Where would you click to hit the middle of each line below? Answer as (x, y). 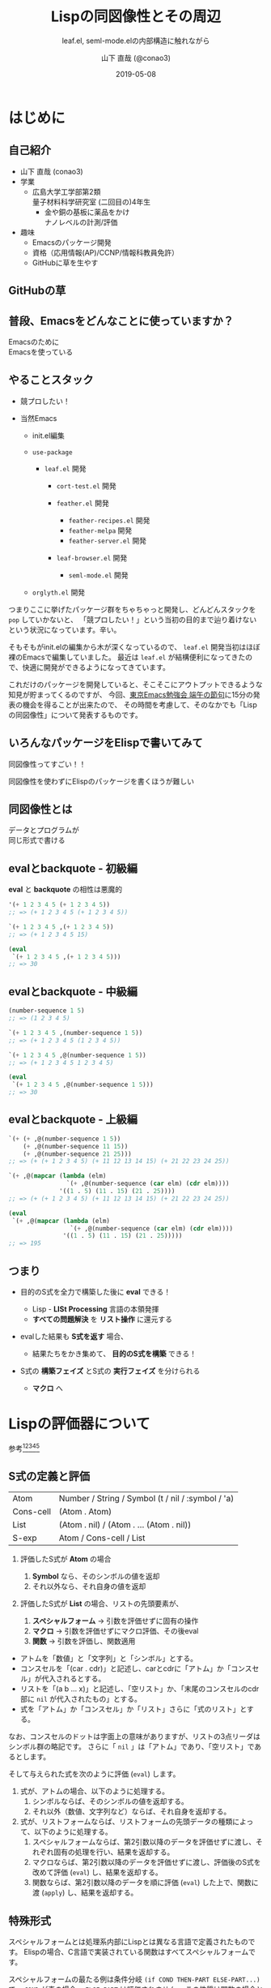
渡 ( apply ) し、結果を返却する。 (85, 1893)
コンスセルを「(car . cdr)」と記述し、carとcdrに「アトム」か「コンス (136, 1668)
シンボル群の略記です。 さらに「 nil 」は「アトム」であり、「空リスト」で (131, 1747)
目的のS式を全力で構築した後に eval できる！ (95, 1292)
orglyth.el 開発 (59, 592)
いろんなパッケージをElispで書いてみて (106, 743)
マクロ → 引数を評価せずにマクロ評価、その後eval (115, 1631)
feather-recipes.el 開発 (109, 520)
